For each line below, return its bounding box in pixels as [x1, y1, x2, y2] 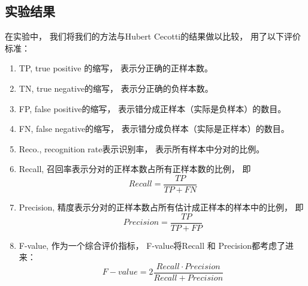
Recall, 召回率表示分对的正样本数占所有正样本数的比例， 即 [19, 162, 251, 175]
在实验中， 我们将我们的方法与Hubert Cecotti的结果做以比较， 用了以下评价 [5, 30, 301, 43]
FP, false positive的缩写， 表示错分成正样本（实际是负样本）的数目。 [19, 102, 286, 115]
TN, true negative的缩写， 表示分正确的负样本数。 [19, 82, 213, 94]
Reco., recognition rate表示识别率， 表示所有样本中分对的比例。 [19, 142, 265, 155]
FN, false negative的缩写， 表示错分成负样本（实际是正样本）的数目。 [19, 122, 289, 135]
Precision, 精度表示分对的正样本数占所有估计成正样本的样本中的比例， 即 [19, 201, 304, 213]
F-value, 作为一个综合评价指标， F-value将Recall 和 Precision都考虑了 [19, 239, 286, 251]
